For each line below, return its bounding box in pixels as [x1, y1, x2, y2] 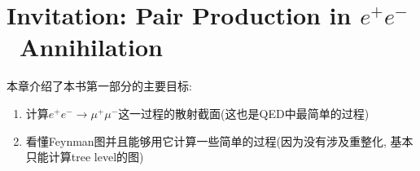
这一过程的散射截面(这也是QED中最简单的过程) [118, 104, 370, 121]
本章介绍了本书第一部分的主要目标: [7, 77, 192, 94]
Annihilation [20, 30, 163, 64]
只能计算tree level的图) [25, 148, 144, 165]
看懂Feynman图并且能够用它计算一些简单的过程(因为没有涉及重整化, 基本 [25, 132, 413, 149]
